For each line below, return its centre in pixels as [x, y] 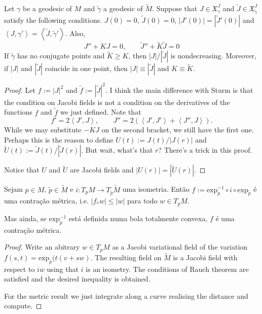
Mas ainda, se [25, 218]
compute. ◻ [23, 306]
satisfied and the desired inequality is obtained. [77, 279]
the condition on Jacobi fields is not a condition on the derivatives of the [117, 102]
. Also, [75, 33]
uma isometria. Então [156, 189]
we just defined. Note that [101, 112]
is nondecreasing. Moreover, [213, 56]
